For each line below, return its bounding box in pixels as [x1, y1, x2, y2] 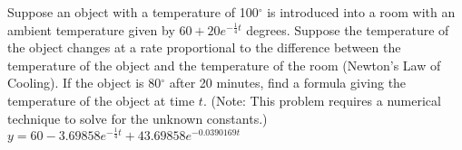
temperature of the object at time [7, 90, 195, 109]
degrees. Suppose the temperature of [246, 20, 449, 39]
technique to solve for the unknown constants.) [7, 108, 268, 127]
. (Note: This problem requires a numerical [202, 90, 441, 109]
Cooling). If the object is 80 [7, 73, 162, 92]
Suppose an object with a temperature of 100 [7, 3, 259, 21]
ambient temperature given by [7, 20, 175, 39]
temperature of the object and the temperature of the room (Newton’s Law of [7, 55, 441, 74]
